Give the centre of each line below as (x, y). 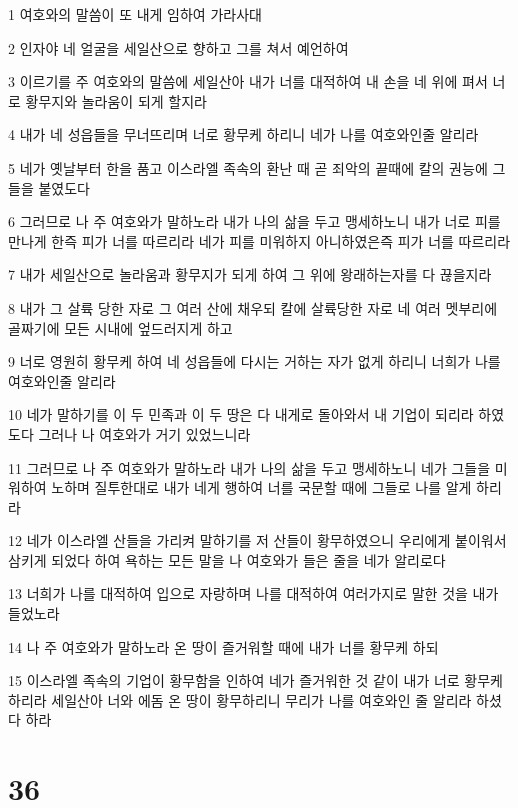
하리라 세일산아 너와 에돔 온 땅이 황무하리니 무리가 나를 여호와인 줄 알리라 (240, 699)
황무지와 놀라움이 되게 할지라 (116, 100)
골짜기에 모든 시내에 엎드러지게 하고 (120, 327)
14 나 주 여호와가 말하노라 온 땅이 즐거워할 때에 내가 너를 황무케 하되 (223, 646)
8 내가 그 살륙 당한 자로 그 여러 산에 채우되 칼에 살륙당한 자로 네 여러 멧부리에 (253, 307)
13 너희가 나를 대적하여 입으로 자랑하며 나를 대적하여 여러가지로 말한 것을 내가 (253, 593)
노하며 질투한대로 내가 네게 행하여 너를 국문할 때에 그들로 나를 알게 (261, 487)
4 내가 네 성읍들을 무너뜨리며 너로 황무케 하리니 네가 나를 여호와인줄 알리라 (243, 134)
